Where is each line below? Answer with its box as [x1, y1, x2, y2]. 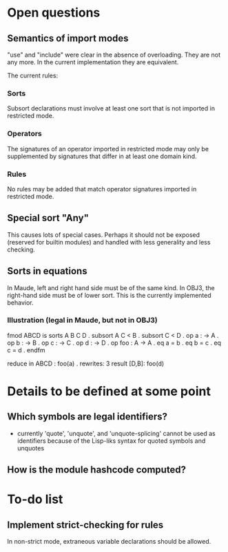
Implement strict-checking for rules [7, 519, 164, 531]
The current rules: [7, 71, 59, 79]
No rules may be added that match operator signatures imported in [7, 184, 197, 193]
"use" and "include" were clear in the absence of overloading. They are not [7, 50, 220, 59]
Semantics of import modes [7, 32, 129, 44]
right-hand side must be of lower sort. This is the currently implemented [7, 291, 211, 299]
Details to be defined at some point [7, 383, 211, 399]
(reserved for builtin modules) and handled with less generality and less [7, 238, 211, 246]
